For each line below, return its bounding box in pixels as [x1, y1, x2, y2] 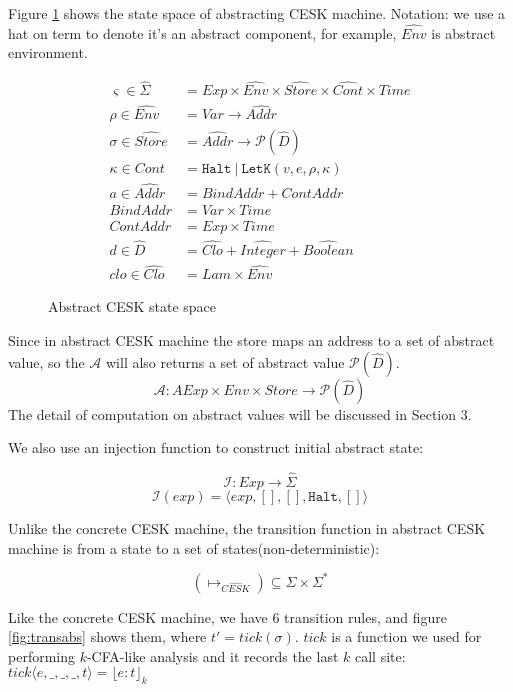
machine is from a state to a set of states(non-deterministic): [8, 537, 380, 558]
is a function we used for [331, 626, 482, 647]
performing [8, 645, 75, 666]
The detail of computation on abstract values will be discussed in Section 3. [8, 403, 472, 424]
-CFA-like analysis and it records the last [86, 645, 339, 666]
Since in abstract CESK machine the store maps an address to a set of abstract [8, 329, 495, 350]
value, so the [8, 351, 85, 372]
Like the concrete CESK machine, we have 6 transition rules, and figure [8, 606, 447, 627]
